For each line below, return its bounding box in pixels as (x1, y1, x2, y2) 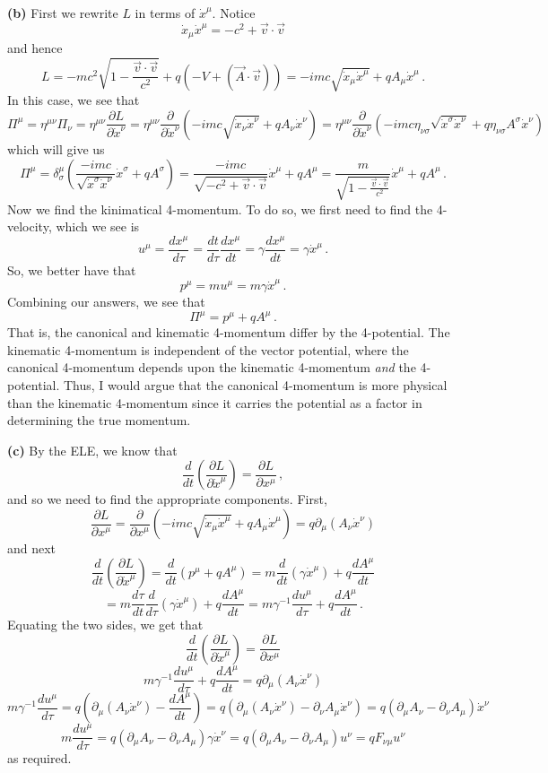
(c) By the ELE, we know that (7, 440, 178, 459)
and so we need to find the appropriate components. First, (7, 490, 327, 508)
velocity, (7, 217, 52, 236)
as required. (7, 749, 72, 768)
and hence (7, 39, 63, 57)
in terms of (135, 4, 196, 22)
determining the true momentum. (7, 411, 191, 430)
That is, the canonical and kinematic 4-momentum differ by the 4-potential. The (7, 323, 450, 342)
